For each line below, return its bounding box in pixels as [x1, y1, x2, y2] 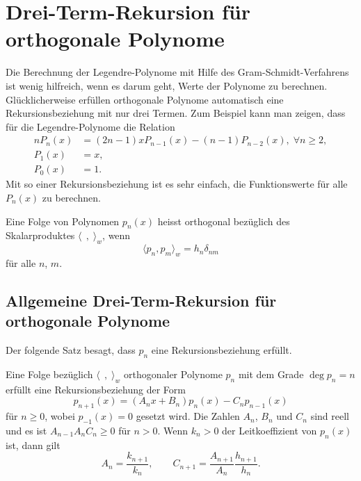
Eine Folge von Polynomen [6, 213, 120, 228]
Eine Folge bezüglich [6, 366, 93, 381]
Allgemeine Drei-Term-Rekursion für [6, 289, 277, 311]
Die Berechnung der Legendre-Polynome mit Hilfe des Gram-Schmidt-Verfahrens [6, 65, 349, 79]
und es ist [6, 423, 47, 437]
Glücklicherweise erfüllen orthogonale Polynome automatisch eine [6, 92, 284, 106]
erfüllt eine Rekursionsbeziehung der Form [6, 382, 186, 396]
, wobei [45, 409, 75, 423]
